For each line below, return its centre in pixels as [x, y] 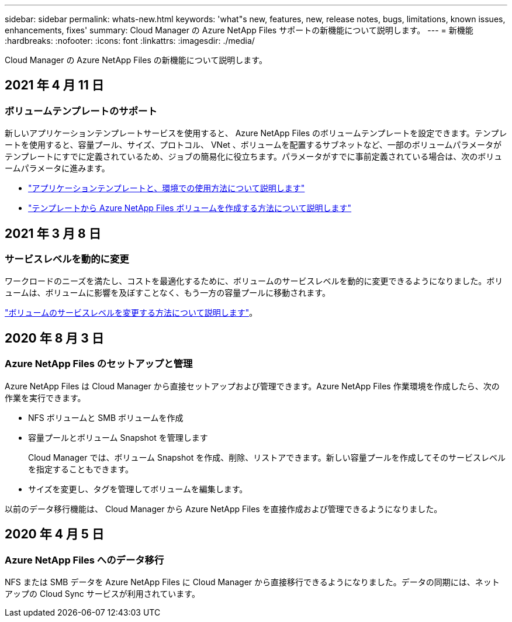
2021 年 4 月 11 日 [54, 85]
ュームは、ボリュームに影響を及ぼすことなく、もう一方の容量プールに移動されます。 [167, 293]
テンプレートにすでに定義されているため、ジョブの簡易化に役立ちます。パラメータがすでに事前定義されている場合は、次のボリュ [254, 157]
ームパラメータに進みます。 [57, 168]
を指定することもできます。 [81, 469]
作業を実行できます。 [45, 398]
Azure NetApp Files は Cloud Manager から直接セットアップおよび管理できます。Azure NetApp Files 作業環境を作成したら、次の [252, 386]
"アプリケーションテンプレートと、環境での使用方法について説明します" [167, 188]
